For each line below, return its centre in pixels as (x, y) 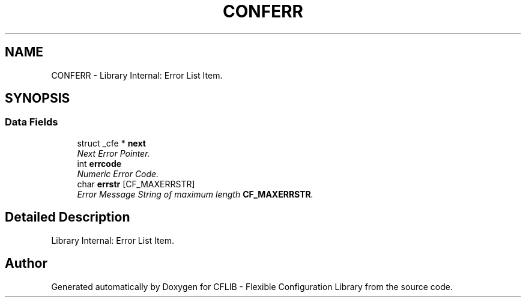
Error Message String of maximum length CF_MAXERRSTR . (195, 194)
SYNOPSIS (38, 98)
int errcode (99, 163)
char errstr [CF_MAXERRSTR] (136, 184)
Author (26, 264)
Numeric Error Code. (118, 174)
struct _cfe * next (111, 143)
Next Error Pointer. (113, 153)
